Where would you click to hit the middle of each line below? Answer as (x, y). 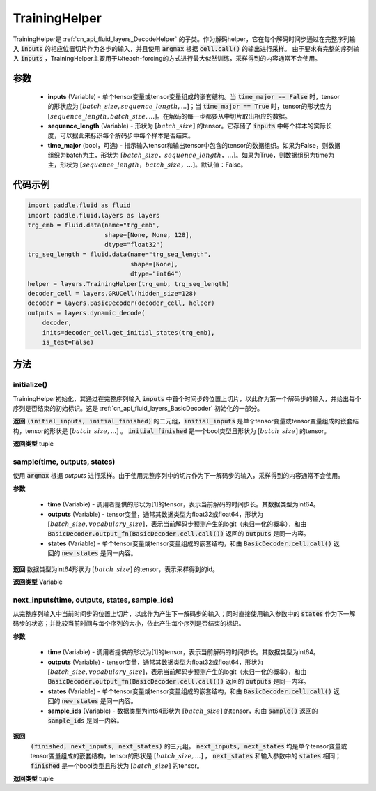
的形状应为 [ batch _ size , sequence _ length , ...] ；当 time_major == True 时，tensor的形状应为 (190, 106)
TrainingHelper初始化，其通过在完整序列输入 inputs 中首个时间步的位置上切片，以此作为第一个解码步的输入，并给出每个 (187, 398)
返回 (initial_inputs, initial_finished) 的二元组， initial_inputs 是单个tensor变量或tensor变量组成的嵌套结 (186, 421)
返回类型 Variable (38, 582)
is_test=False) (68, 342)
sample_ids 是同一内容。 (85, 720)
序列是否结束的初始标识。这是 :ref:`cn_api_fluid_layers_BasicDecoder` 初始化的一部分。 (138, 409)
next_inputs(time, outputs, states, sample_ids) (93, 600)
